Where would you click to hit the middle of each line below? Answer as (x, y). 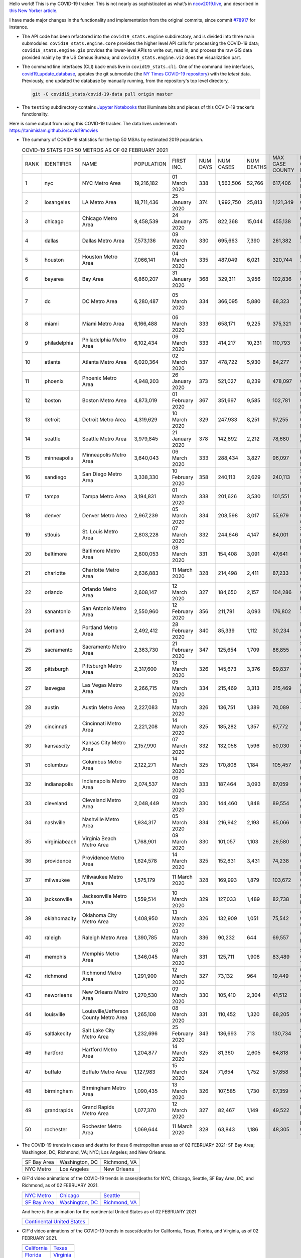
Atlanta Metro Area (104, 362)
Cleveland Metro (102, 800)
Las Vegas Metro (102, 685)
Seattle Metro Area (104, 439)
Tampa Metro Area (104, 497)
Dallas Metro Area (103, 241)
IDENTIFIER (58, 164)
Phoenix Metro (99, 378)
